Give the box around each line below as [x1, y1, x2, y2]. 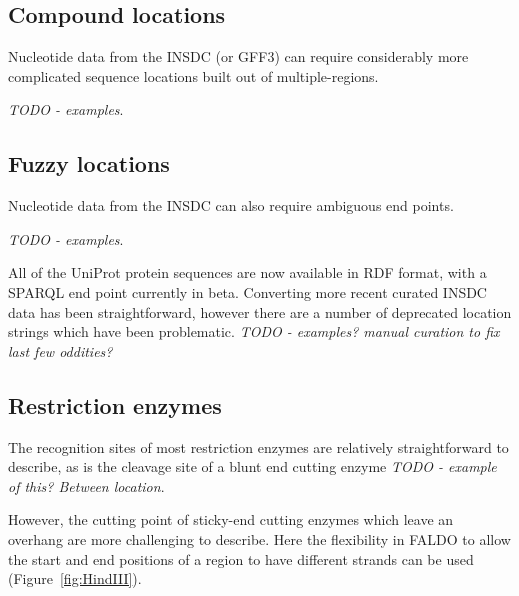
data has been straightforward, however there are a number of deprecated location [8, 301, 512, 322]
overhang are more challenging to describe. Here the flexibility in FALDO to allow [8, 528, 511, 549]
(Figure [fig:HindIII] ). [8, 568, 142, 589]
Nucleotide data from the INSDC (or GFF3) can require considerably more [8, 46, 469, 67]
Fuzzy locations [8, 148, 170, 179]
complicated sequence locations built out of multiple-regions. [8, 65, 379, 86]
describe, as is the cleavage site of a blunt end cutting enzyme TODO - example [8, 456, 497, 477]
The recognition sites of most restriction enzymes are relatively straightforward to [8, 436, 509, 457]
